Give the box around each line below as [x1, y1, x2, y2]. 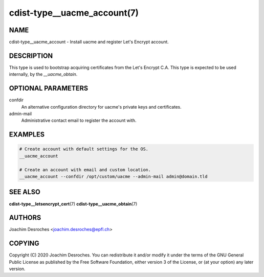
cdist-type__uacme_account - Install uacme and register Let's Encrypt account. [9, 39, 169, 45]
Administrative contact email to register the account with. [21, 117, 137, 123]
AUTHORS [9, 213, 42, 222]
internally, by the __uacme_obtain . [9, 71, 78, 77]
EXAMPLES [9, 130, 45, 139]
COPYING [9, 239, 40, 248]
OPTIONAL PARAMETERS [9, 84, 88, 92]
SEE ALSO [9, 188, 41, 196]
